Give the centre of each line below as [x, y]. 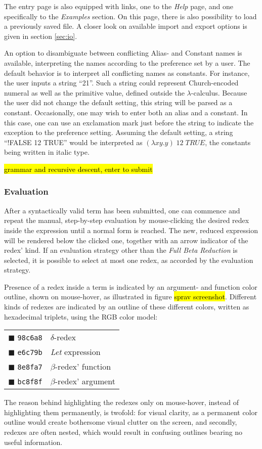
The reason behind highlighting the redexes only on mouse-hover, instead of [122, 402]
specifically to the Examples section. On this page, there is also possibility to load [130, 16]
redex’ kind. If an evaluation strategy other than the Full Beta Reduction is [121, 250]
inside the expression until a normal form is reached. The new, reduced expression [131, 230]
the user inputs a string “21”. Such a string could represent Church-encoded [121, 83]
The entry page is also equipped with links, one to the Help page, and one [119, 6]
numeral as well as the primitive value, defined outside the [94, 92]
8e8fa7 [30, 367]
